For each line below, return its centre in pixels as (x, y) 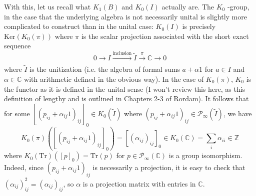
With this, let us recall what (47, 6)
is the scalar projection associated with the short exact (165, 36)
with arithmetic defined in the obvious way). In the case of (114, 79)
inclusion (122, 53)
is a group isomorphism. (205, 155)
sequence (17, 46)
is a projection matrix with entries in (139, 183)
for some (17, 113)
